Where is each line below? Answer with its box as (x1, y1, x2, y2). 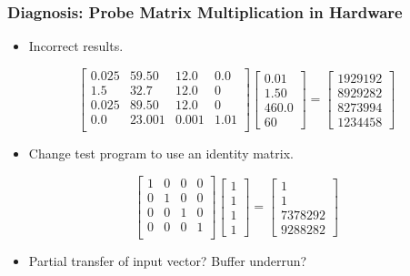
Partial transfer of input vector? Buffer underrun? (28, 250, 307, 270)
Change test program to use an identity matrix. (28, 143, 294, 162)
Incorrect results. (28, 36, 124, 56)
